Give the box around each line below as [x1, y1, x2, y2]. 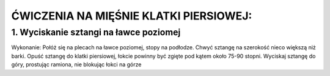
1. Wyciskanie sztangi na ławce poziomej [11, 27, 181, 38]
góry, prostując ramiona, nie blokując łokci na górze [11, 61, 142, 68]
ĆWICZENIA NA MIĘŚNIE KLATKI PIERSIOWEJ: [11, 9, 252, 22]
